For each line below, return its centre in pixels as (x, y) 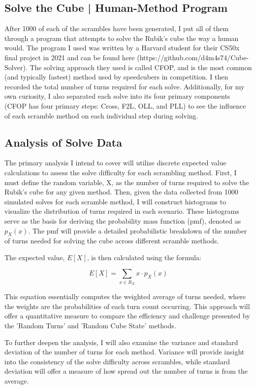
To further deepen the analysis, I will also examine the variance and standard (121, 342)
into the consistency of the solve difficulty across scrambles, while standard (117, 361)
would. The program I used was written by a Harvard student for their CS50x (122, 48)
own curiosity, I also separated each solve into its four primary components (117, 96)
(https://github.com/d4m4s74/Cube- (193, 57)
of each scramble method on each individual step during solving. (101, 115)
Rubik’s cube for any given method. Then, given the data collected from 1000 (121, 192)
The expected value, (35, 257)
